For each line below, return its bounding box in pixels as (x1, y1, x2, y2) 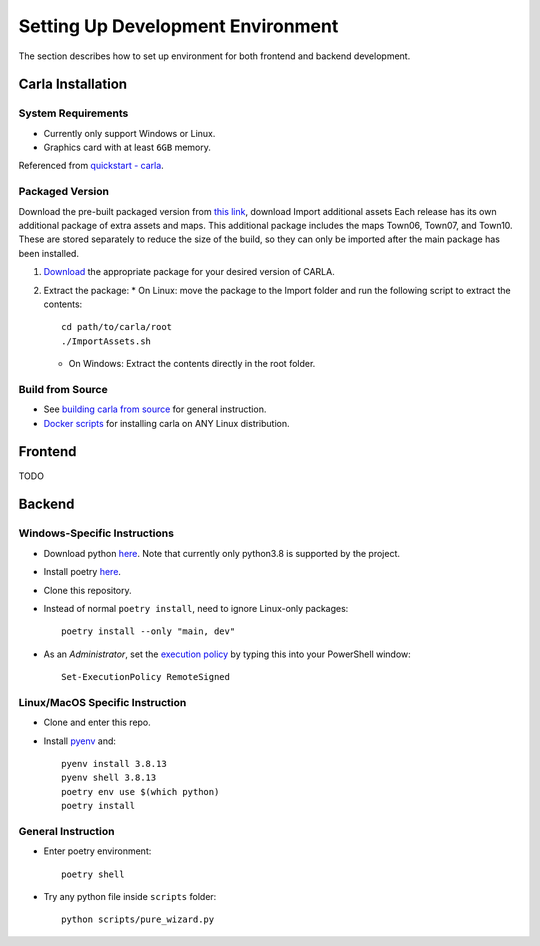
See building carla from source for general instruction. (43, 403, 267, 415)
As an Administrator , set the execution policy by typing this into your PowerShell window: (43, 648, 412, 660)
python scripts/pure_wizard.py (61, 914, 215, 925)
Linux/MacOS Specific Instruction (18, 695, 187, 709)
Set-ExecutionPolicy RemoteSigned (61, 671, 230, 683)
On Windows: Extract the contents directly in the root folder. (68, 358, 316, 370)
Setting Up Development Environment (18, 15, 339, 37)
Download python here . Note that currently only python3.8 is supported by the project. (43, 547, 400, 559)
